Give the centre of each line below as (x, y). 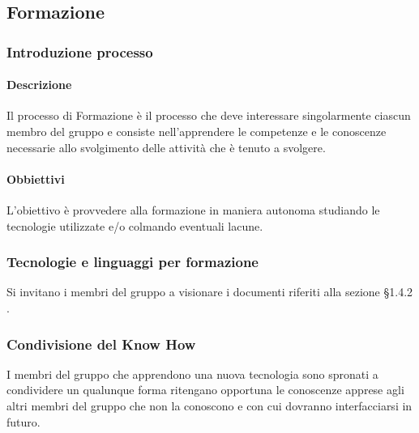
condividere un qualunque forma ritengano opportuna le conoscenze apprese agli (205, 390)
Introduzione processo (80, 51)
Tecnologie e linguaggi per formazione (133, 262)
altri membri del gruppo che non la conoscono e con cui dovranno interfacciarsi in (209, 405)
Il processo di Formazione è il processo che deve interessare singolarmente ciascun (209, 115)
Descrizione (39, 85)
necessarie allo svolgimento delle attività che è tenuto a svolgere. (166, 147)
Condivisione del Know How (101, 344)
